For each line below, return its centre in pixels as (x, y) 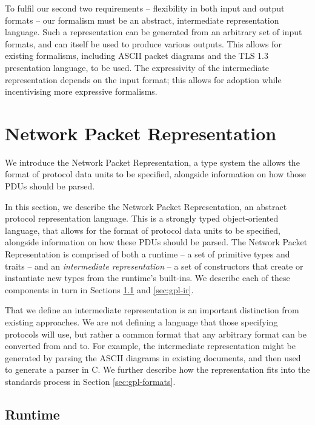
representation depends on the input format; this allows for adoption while (143, 79)
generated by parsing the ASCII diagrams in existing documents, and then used (153, 357)
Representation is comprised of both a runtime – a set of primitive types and (148, 254)
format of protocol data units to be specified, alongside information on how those (156, 174)
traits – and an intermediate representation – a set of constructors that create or (154, 266)
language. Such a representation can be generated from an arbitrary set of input (154, 32)
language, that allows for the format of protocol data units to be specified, (143, 230)
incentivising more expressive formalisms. (81, 91)
